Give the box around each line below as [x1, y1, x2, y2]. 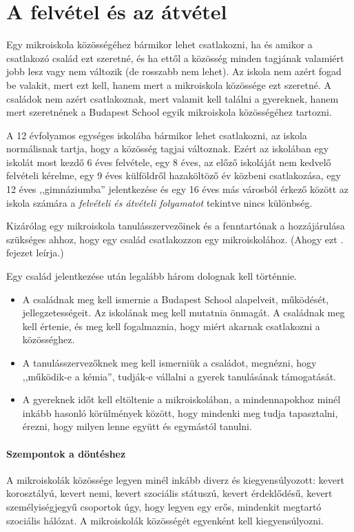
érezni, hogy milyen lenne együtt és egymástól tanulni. [22, 419, 252, 433]
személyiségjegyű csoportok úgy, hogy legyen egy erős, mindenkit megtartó [6, 499, 322, 513]
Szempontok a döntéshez [6, 446, 126, 460]
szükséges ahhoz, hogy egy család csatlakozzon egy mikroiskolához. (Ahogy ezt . [6, 232, 344, 246]
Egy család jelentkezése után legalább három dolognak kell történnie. [6, 269, 297, 283]
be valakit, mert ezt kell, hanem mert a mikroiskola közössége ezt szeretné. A [6, 77, 332, 92]
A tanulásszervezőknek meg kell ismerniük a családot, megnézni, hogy [22, 356, 317, 369]
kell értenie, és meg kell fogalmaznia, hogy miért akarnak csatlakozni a [22, 318, 320, 333]
